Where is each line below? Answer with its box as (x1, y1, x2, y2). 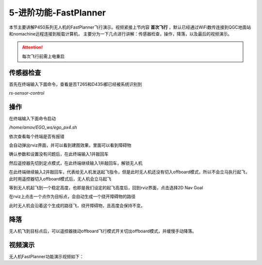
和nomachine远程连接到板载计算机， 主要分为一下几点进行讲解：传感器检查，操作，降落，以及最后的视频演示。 (9, 31, 232, 36)
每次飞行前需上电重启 (22, 53, 65, 59)
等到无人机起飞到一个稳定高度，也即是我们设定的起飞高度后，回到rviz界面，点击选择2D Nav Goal (9, 185, 203, 191)
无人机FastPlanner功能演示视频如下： (9, 253, 84, 259)
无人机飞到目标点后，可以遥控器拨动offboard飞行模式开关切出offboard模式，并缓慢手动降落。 (9, 228, 196, 234)
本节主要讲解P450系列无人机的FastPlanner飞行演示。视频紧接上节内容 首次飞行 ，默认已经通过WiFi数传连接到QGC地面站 (9, 24, 251, 30)
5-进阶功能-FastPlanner (9, 7, 106, 18)
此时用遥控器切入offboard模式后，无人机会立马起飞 (9, 176, 112, 182)
